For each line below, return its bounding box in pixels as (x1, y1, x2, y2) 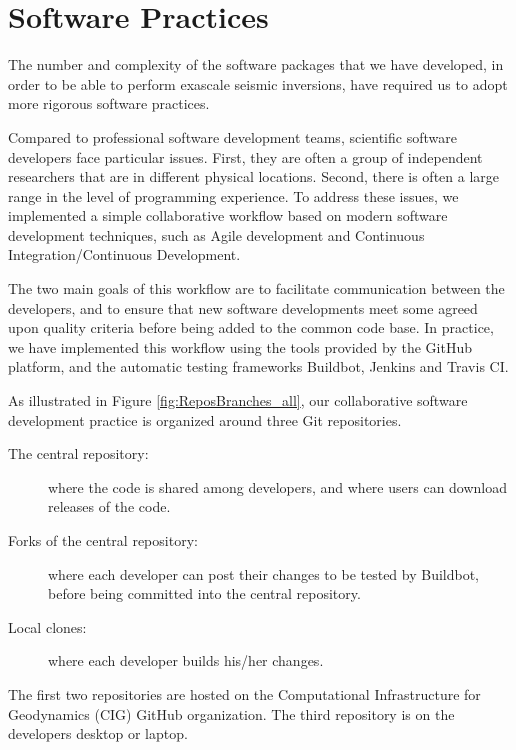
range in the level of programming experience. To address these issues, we (8, 185, 459, 206)
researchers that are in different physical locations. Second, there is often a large (8, 166, 500, 187)
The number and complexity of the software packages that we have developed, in (8, 54, 504, 75)
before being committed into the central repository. (48, 583, 361, 604)
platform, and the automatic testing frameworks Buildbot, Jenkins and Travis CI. (8, 356, 509, 377)
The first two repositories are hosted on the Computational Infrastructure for (8, 683, 481, 704)
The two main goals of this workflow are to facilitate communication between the (8, 278, 505, 299)
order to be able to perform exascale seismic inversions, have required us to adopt (8, 73, 508, 94)
